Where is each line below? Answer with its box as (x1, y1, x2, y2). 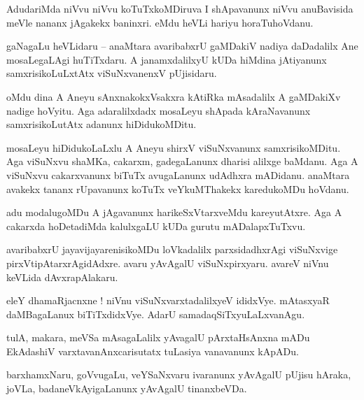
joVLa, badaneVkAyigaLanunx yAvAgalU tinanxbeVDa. (6, 381, 247, 396)
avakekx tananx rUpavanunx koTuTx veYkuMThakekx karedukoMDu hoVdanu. (6, 181, 349, 196)
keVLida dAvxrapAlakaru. (6, 269, 118, 284)
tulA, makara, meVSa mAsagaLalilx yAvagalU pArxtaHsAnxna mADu (6, 330, 310, 345)
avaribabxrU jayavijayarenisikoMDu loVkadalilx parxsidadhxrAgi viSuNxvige (6, 242, 338, 257)
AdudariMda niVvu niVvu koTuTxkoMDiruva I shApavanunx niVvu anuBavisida (6, 1, 353, 15)
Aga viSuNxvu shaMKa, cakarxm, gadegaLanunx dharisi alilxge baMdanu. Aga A (6, 154, 358, 169)
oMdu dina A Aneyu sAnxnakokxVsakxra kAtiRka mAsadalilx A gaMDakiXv (6, 89, 341, 103)
